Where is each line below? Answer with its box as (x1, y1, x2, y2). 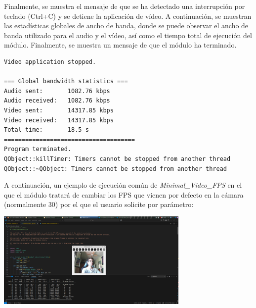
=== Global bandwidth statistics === (4, 78, 128, 85)
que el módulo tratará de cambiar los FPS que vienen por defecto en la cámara (4, 189, 244, 200)
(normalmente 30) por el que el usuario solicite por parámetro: (4, 199, 194, 209)
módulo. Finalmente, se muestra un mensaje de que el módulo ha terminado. (4, 40, 237, 50)
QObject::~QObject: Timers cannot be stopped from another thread (4, 165, 227, 172)
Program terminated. (4, 146, 72, 153)
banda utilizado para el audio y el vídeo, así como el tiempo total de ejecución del (4, 30, 252, 40)
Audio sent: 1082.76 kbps (4, 87, 110, 95)
